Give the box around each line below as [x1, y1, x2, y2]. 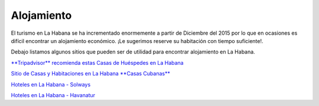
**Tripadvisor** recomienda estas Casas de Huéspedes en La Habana [11, 59, 184, 66]
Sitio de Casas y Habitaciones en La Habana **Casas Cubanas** [11, 70, 171, 77]
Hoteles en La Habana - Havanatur [11, 91, 96, 98]
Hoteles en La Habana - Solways [11, 81, 91, 88]
